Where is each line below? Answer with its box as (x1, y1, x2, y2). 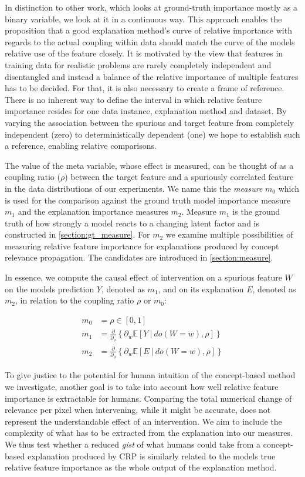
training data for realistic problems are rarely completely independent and (5, 58, 272, 71)
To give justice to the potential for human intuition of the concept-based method (5, 369, 296, 381)
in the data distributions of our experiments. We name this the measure (5, 182, 263, 194)
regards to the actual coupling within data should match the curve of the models (5, 35, 295, 48)
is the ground (232, 205, 280, 218)
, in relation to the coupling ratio (15, 294, 134, 306)
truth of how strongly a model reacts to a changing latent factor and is (5, 216, 259, 229)
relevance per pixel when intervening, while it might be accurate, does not (5, 403, 271, 416)
